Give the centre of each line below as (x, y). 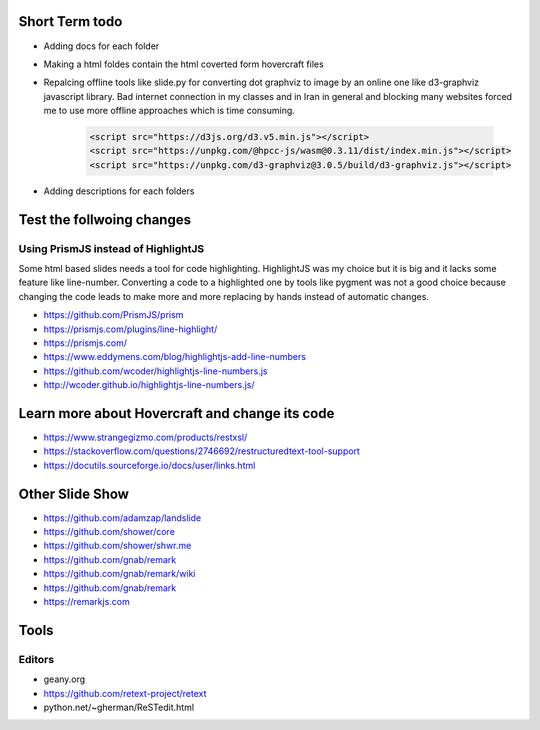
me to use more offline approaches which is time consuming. (169, 111)
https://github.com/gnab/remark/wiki (119, 574)
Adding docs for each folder (101, 46)
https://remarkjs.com (86, 602)
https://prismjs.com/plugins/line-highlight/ (130, 329)
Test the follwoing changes (105, 219)
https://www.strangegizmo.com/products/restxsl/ (145, 437)
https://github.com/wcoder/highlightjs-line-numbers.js (155, 371)
